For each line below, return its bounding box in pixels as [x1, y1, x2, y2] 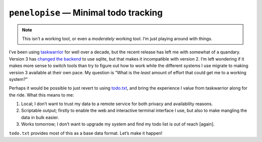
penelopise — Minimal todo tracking [9, 7, 163, 18]
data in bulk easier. [21, 114, 59, 120]
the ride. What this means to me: [9, 92, 74, 98]
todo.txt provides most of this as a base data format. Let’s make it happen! [9, 130, 163, 136]
